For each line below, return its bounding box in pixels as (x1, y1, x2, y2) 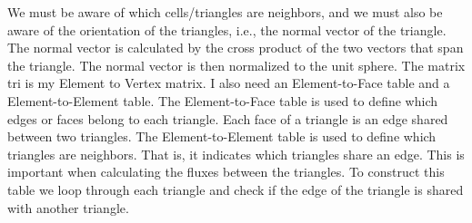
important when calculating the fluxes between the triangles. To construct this (7, 162, 445, 181)
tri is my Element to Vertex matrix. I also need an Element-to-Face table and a (7, 73, 450, 92)
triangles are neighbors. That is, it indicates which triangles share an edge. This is (7, 144, 465, 163)
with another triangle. (7, 198, 129, 217)
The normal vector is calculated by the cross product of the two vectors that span (7, 38, 464, 57)
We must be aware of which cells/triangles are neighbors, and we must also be (7, 3, 443, 21)
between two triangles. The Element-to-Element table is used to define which (7, 127, 437, 146)
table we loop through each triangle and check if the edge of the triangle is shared (7, 179, 464, 199)
